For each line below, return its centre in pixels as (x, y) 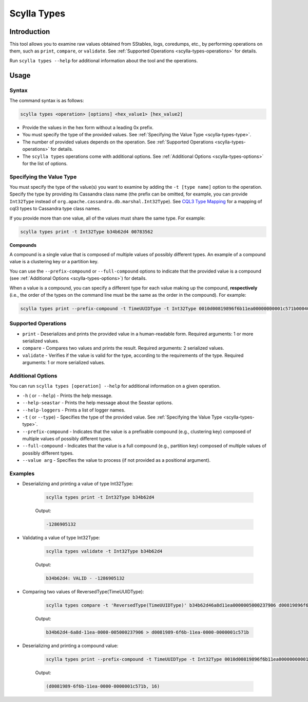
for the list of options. (45, 163)
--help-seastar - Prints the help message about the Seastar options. (98, 403)
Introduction (30, 32)
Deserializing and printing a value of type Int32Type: (78, 484)
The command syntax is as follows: (47, 101)
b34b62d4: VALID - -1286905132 (85, 578)
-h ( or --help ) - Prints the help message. (68, 395)
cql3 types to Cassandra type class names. (55, 209)
